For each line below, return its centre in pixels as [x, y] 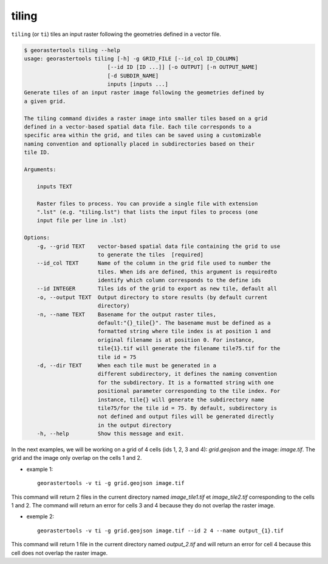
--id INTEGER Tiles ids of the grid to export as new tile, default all [157, 289]
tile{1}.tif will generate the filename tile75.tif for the [189, 348]
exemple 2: [40, 516]
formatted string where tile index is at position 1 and [184, 331]
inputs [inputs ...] [138, 84]
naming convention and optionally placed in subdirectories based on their [139, 144]
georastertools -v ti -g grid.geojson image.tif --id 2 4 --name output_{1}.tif [161, 531]
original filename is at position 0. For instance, [176, 340]
